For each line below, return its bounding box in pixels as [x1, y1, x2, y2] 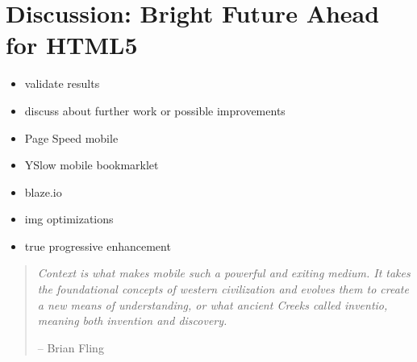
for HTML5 [6, 28, 138, 61]
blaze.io [24, 183, 62, 200]
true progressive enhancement [24, 237, 171, 254]
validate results [24, 75, 100, 92]
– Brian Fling [37, 339, 104, 356]
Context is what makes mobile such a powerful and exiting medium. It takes [37, 264, 411, 281]
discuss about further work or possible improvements [24, 102, 286, 119]
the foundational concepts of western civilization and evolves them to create [37, 281, 409, 298]
